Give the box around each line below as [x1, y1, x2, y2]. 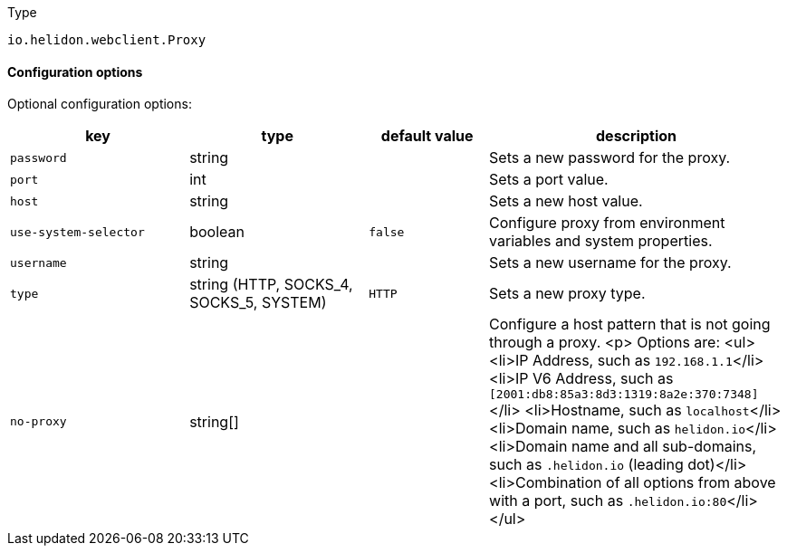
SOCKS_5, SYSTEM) [189, 293, 327, 312]
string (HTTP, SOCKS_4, [189, 275, 353, 294]
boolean [189, 223, 245, 242]
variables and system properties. [489, 232, 713, 251]
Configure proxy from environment [489, 214, 725, 233]
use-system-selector [10, 224, 145, 239]
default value [380, 127, 474, 146]
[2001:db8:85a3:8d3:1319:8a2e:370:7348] [489, 387, 759, 402]
